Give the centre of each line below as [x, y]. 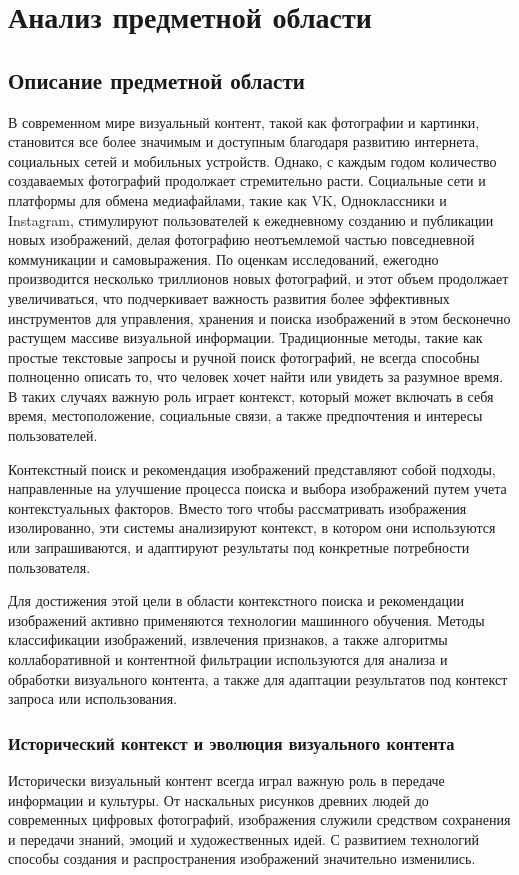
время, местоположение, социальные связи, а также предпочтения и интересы [245, 415]
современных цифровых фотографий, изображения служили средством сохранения [259, 819]
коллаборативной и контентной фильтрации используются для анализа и [228, 659]
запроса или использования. [93, 698]
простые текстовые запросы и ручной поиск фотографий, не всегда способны [244, 356]
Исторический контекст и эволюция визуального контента [231, 742]
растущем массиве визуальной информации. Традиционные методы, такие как [245, 337]
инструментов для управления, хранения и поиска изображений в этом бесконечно [259, 317]
